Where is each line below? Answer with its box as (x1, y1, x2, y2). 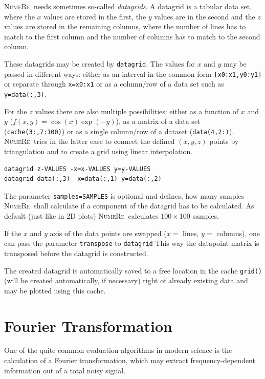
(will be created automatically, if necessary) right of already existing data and (4, 275, 248, 286)
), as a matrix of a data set (116, 116, 201, 127)
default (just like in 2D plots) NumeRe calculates (4, 210, 159, 221)
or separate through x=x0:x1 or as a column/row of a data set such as (4, 78, 224, 89)
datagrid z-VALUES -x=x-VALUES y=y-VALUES (4, 165, 151, 173)
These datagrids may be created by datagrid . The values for (4, 58, 195, 69)
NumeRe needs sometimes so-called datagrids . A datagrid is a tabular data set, (4, 1, 252, 11)
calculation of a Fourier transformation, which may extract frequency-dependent (4, 355, 255, 366)
